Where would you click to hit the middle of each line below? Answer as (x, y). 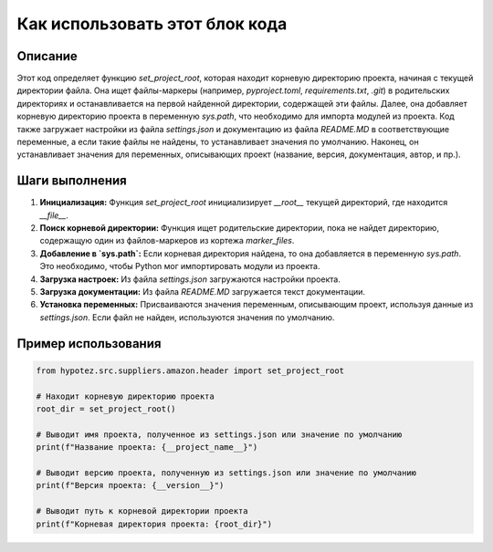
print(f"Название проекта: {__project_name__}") (147, 448)
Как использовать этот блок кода (152, 24)
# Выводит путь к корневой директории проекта (142, 511)
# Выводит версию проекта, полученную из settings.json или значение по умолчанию (226, 473)
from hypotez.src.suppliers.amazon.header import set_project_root (190, 370)
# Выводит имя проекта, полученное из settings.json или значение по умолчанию (219, 434)
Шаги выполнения (72, 181)
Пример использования (89, 344)
